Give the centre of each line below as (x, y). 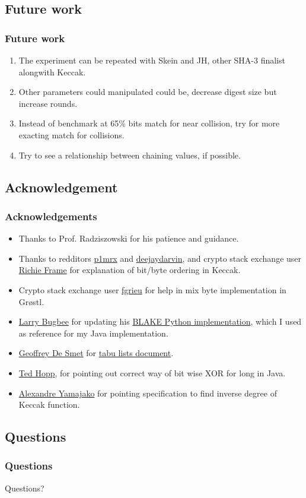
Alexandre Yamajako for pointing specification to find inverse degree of (148, 393)
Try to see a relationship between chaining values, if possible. (130, 155)
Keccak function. (49, 405)
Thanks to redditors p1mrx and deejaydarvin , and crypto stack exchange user (160, 258)
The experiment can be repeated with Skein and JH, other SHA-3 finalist (152, 60)
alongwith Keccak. (52, 72)
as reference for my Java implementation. (93, 333)
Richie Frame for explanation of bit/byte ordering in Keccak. (130, 270)
